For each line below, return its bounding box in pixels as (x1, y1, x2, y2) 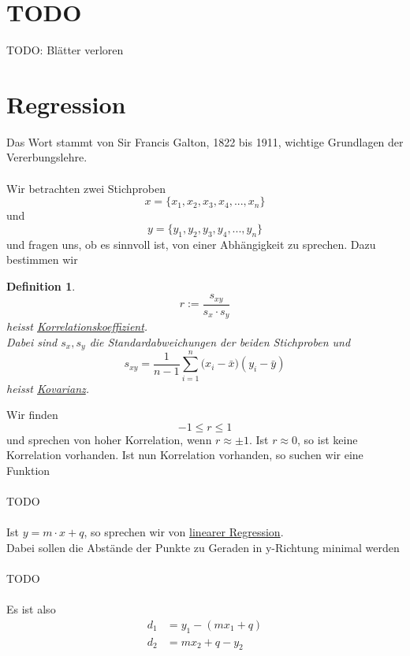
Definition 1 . (6, 277, 76, 294)
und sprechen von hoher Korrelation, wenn (6, 431, 212, 447)
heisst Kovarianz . (6, 380, 90, 396)
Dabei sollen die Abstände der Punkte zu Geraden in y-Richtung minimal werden (6, 539, 400, 555)
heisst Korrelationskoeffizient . (6, 318, 148, 335)
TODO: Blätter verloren (6, 42, 124, 58)
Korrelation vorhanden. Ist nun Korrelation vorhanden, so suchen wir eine (6, 447, 363, 463)
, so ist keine (297, 431, 358, 447)
